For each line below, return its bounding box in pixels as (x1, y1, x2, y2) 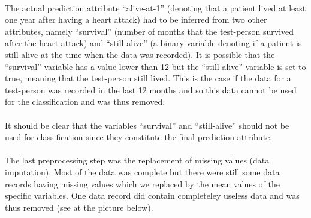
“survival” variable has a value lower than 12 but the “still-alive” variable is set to (5, 60, 306, 72)
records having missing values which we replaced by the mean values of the (5, 177, 280, 190)
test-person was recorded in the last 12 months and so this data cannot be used (5, 83, 297, 96)
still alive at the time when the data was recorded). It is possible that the (5, 48, 275, 60)
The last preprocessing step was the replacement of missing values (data (5, 154, 270, 166)
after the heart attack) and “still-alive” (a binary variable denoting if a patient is (5, 37, 302, 49)
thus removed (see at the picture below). (5, 201, 153, 213)
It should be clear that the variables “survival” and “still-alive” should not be (5, 119, 289, 131)
